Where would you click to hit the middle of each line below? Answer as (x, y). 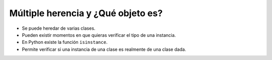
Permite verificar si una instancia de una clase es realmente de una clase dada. (104, 49)
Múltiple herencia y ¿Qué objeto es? (86, 13)
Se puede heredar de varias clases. (59, 28)
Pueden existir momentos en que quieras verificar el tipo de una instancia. (99, 35)
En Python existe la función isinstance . (65, 42)
